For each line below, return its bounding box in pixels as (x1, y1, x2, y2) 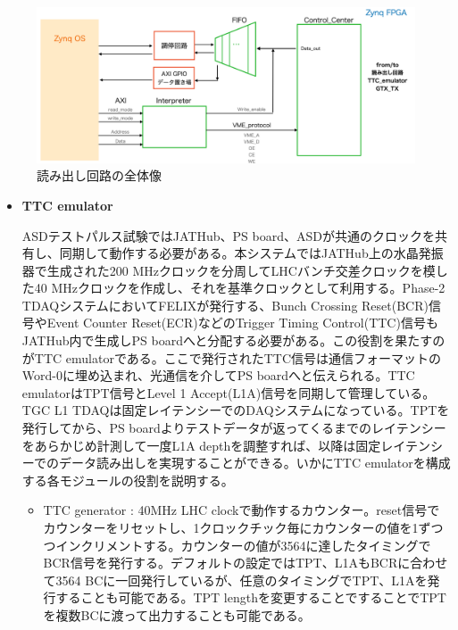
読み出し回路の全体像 (37, 166, 162, 185)
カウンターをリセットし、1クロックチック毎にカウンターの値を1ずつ (43, 518, 444, 537)
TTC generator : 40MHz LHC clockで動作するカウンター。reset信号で (43, 501, 440, 519)
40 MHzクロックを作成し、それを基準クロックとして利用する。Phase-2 (34, 278, 446, 297)
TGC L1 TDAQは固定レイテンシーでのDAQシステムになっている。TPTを (21, 401, 450, 419)
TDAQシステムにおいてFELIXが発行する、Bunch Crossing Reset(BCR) (21, 295, 429, 314)
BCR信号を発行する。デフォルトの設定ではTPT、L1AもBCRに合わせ (43, 553, 448, 572)
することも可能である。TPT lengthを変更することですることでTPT (55, 588, 446, 607)
